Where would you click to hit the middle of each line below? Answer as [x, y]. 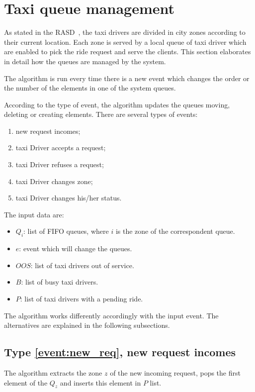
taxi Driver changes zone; [54, 181]
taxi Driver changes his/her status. [69, 198]
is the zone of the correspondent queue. [175, 231]
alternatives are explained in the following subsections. [87, 325]
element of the [26, 382]
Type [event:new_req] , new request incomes [120, 352]
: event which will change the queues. [76, 248]
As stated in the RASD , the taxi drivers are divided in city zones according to [125, 32]
